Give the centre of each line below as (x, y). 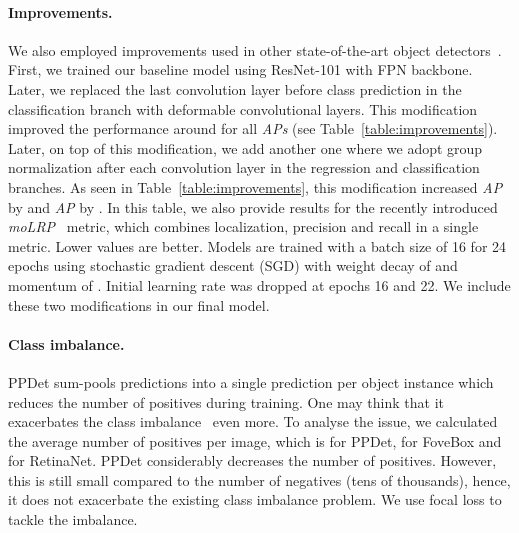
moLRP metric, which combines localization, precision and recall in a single (243, 226)
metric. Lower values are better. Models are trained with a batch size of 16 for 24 (257, 245)
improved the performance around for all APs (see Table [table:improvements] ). (253, 128)
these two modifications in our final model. (139, 304)
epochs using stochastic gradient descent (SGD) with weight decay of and (233, 265)
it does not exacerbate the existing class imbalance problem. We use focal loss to (255, 499)
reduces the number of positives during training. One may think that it (226, 401)
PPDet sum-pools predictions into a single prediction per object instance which (251, 381)
